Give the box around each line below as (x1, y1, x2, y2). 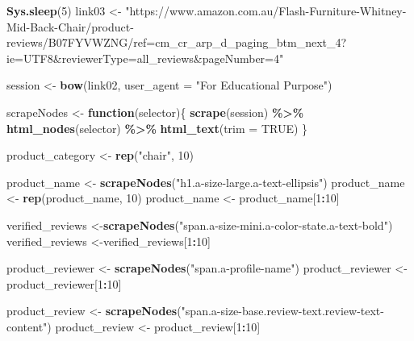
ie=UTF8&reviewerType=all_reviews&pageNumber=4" (6, 49, 284, 66)
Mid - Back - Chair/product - (6, 18, 134, 35)
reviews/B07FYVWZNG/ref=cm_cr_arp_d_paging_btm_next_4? (6, 34, 347, 51)
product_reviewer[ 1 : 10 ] (6, 275, 122, 292)
